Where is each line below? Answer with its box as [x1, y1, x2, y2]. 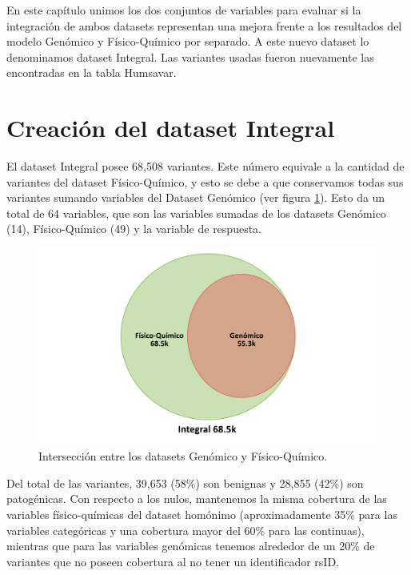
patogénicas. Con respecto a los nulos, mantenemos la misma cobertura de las [6, 490, 387, 507]
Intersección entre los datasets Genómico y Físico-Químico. [38, 448, 328, 464]
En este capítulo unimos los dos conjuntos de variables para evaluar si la [6, 2, 361, 18]
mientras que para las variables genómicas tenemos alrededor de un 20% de [6, 537, 375, 554]
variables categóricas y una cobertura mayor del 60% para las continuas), [6, 521, 365, 538]
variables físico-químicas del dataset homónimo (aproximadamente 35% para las [6, 505, 397, 522]
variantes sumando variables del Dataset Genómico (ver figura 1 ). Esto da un [6, 189, 385, 206]
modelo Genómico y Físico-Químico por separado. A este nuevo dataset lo [6, 33, 369, 50]
